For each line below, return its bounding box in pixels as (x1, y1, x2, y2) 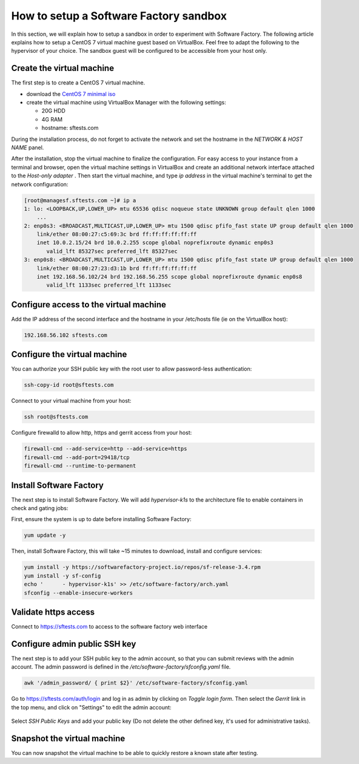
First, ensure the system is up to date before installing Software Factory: (11, 516, 192, 523)
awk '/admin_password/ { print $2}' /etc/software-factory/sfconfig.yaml (24, 680, 248, 686)
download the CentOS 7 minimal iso (26, 90, 116, 97)
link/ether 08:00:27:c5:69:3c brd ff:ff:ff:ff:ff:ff (36, 231, 197, 238)
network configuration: (11, 180, 69, 188)
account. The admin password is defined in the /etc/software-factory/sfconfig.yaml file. (11, 663, 231, 670)
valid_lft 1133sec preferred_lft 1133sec (46, 282, 172, 288)
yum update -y (24, 532, 66, 539)
